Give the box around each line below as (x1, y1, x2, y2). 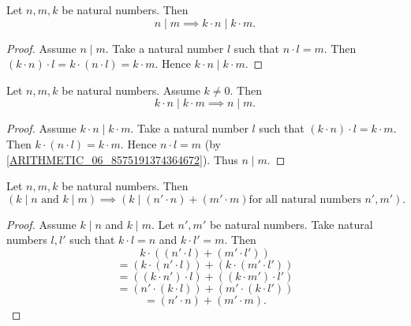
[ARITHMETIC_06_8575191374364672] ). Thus (6, 151, 238, 167)
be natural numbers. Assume (62, 81, 200, 98)
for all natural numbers (248, 193, 361, 205)
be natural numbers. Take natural (209, 215, 373, 232)
